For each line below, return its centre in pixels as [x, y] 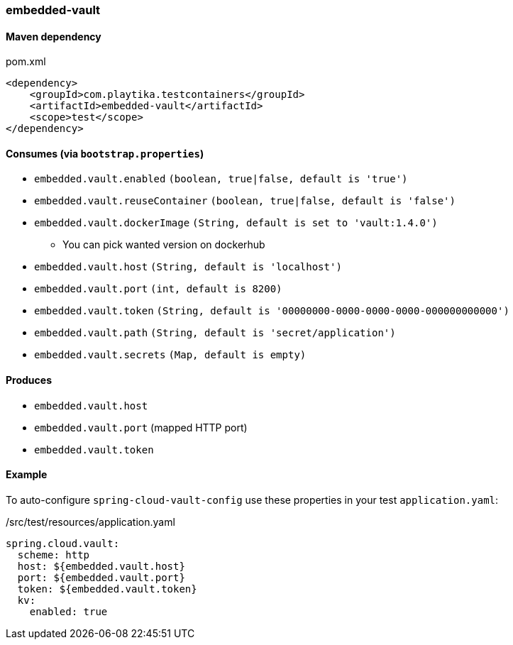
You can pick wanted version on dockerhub [164, 245]
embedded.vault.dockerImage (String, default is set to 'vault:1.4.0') [236, 223]
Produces [29, 380]
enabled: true [68, 611]
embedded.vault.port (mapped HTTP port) [141, 427]
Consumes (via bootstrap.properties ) [105, 153]
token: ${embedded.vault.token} [107, 589]
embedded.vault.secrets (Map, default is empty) [170, 355]
